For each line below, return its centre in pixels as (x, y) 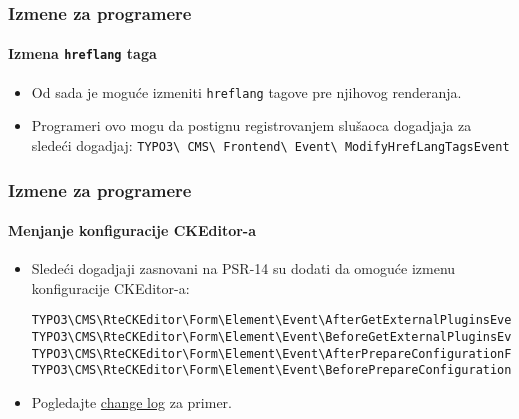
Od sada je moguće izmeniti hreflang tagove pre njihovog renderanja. (246, 91)
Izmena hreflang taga (82, 53)
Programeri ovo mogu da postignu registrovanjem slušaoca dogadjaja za (251, 125)
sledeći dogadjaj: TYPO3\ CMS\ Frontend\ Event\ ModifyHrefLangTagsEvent (270, 144)
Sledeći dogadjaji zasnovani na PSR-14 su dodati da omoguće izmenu (243, 268)
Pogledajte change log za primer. (131, 402)
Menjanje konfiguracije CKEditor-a (132, 230)
